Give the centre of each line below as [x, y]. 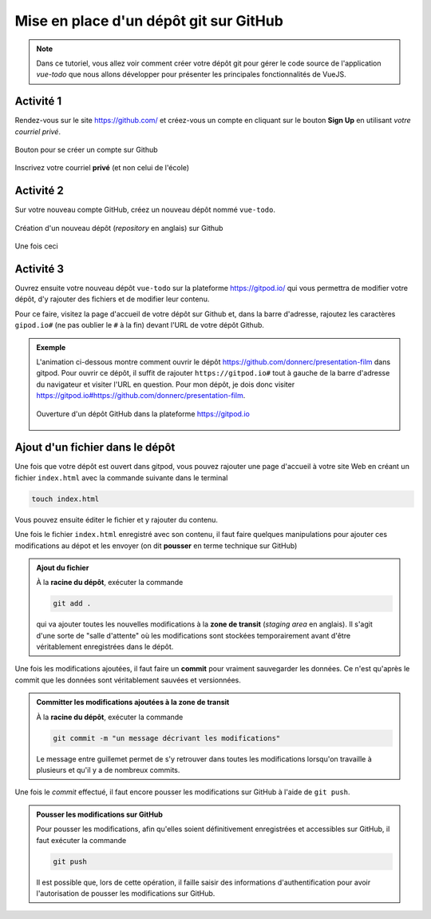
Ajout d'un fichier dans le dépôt [95, 448]
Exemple [51, 347]
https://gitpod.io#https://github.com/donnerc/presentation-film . [141, 396]
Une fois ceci [37, 246]
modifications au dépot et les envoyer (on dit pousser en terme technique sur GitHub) [156, 545]
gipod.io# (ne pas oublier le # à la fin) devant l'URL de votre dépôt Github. [140, 325]
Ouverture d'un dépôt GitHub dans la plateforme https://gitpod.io [143, 414]
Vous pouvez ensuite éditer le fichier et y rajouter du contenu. [117, 519]
